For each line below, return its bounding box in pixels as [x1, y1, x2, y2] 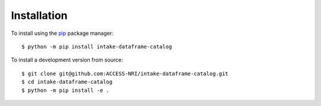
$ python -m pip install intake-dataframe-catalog [21, 43, 172, 50]
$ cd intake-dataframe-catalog [21, 79, 113, 85]
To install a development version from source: [11, 56, 123, 63]
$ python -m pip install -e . [21, 86, 110, 94]
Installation [11, 9, 68, 22]
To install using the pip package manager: [11, 30, 114, 37]
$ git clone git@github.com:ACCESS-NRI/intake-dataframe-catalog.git [21, 70, 229, 77]
